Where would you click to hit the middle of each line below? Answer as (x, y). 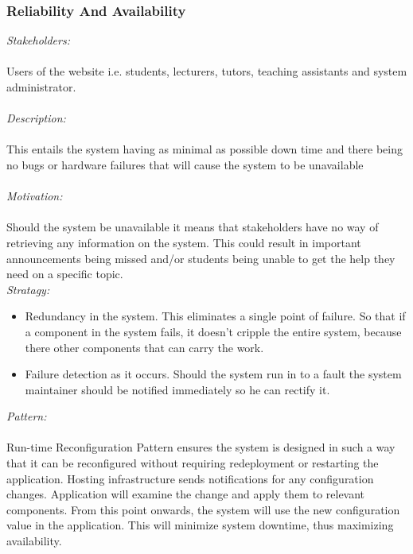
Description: (36, 118)
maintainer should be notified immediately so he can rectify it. (177, 389)
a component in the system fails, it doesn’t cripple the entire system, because (213, 331)
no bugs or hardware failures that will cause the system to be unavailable (185, 164)
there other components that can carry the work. (144, 347)
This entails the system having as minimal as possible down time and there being (205, 149)
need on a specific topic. (65, 274)
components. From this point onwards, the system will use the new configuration (203, 509)
